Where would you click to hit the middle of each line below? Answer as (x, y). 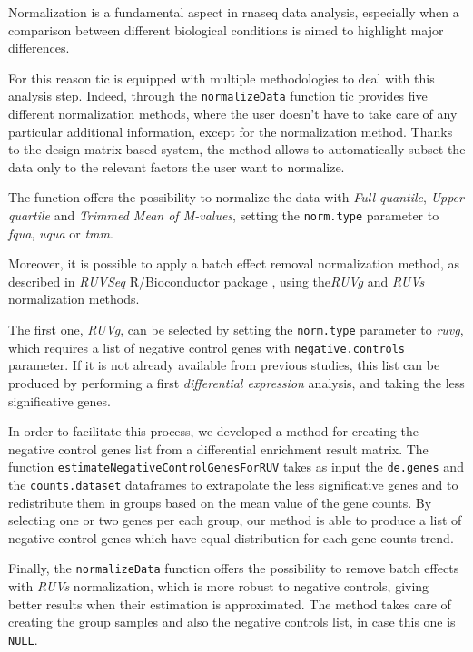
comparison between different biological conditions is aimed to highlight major (226, 29)
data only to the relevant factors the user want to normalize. (177, 166)
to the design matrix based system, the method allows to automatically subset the (237, 149)
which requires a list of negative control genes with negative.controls (207, 347)
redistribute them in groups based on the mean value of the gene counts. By (220, 502)
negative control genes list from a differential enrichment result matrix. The (218, 448)
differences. (39, 48)
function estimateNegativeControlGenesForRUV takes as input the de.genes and (236, 467)
